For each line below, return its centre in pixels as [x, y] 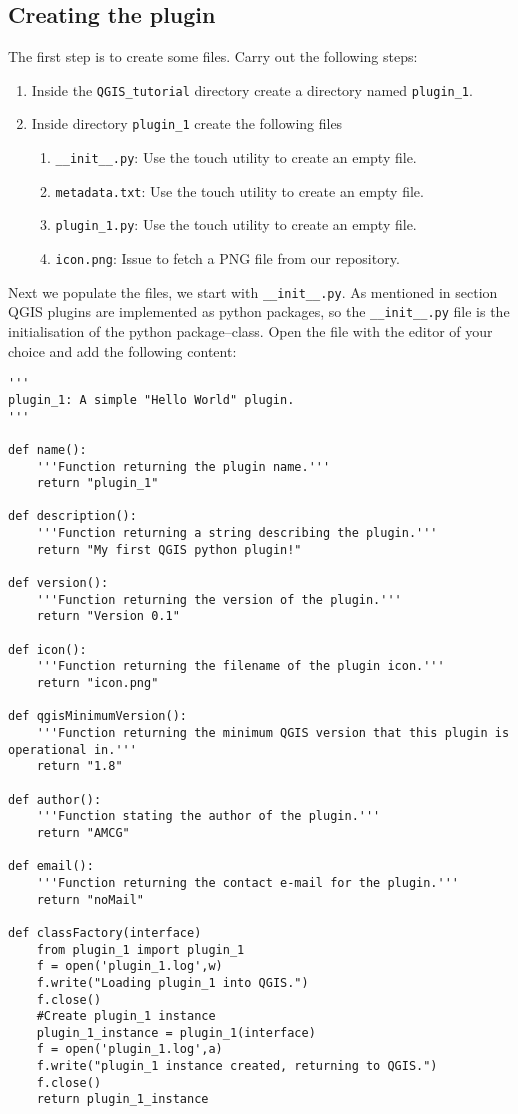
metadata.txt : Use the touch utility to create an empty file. [239, 190]
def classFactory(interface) [105, 932]
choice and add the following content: [122, 350]
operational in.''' [72, 749]
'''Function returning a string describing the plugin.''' [237, 533]
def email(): [51, 866]
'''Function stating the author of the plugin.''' [208, 816]
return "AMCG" [83, 832]
